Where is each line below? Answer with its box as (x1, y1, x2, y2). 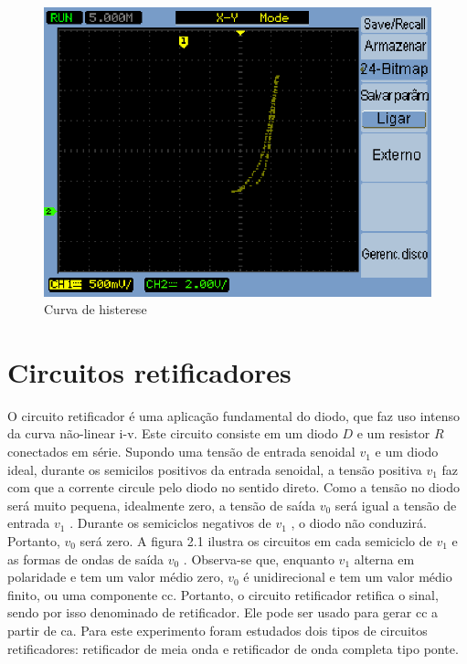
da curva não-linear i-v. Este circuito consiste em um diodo (7, 424, 338, 443)
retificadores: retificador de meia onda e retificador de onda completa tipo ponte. (7, 638, 459, 658)
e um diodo (375, 442, 439, 461)
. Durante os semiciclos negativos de (69, 513, 271, 532)
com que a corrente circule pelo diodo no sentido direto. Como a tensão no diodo (7, 478, 460, 497)
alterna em (354, 549, 415, 568)
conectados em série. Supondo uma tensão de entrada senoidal (7, 442, 356, 461)
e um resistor (356, 424, 430, 443)
